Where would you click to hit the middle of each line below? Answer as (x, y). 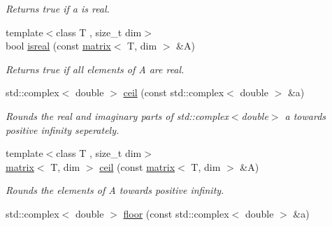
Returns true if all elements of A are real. (95, 69)
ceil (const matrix (137, 166)
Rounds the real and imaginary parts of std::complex (117, 115)
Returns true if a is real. (58, 8)
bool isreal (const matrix (58, 46)
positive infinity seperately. (63, 129)
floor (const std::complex (176, 213)
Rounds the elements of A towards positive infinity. (115, 190)
